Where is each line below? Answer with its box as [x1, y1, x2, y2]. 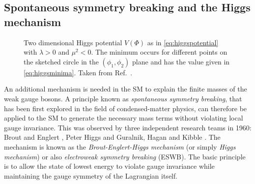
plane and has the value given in [132, 56, 230, 66]
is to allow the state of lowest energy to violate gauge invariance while [4, 161, 215, 171]
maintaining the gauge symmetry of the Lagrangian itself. [4, 170, 178, 181]
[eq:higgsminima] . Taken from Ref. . [24, 67, 133, 77]
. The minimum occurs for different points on [91, 47, 227, 57]
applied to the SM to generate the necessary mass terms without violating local [4, 113, 243, 123]
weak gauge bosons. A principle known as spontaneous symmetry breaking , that [4, 93, 242, 103]
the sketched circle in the [24, 56, 99, 66]
